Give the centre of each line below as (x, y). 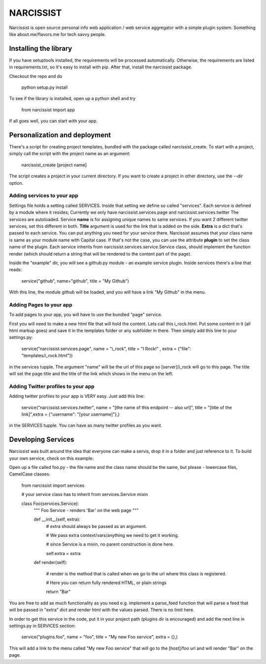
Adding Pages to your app (41, 304)
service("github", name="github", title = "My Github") (75, 281)
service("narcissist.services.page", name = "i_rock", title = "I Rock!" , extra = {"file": (106, 349)
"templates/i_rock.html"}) (47, 356)
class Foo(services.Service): (50, 503)
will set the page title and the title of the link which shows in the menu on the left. (91, 373)
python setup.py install (45, 87)
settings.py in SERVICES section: (42, 626)
